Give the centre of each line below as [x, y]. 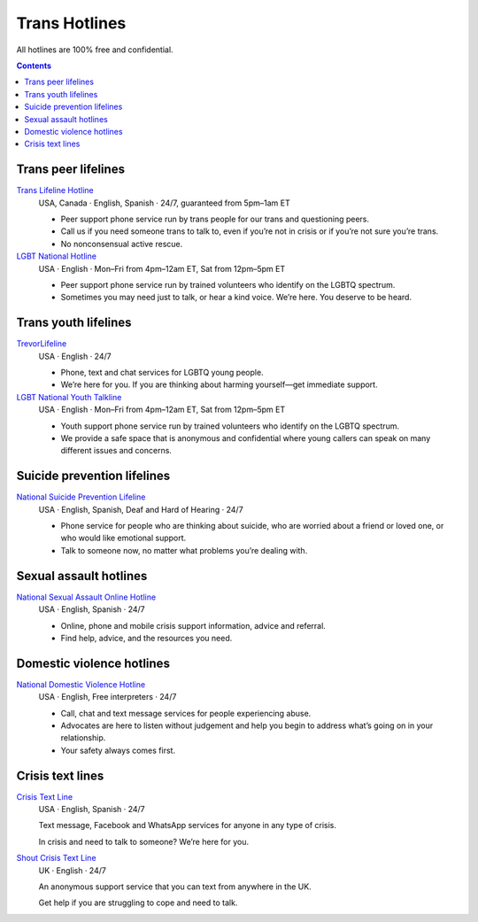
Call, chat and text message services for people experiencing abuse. [186, 713]
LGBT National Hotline [57, 256]
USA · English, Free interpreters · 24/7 [108, 697]
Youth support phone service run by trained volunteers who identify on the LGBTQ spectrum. [230, 426]
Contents [34, 66]
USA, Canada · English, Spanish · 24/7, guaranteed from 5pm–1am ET [165, 203]
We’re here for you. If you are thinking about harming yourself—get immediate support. [219, 384]
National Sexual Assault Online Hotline [86, 597]
